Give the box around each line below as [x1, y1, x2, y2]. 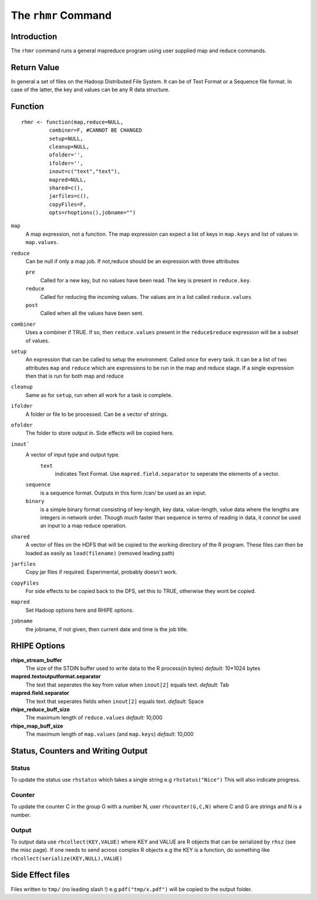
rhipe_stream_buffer [11, 656, 62, 664]
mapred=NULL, [49, 176, 87, 183]
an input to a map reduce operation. [40, 522, 127, 529]
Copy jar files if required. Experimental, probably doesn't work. [25, 568, 178, 576]
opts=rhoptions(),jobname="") [49, 209, 136, 216]
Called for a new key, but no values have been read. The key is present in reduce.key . [40, 276, 252, 284]
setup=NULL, [49, 135, 83, 142]
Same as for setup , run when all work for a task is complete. [25, 391, 173, 398]
